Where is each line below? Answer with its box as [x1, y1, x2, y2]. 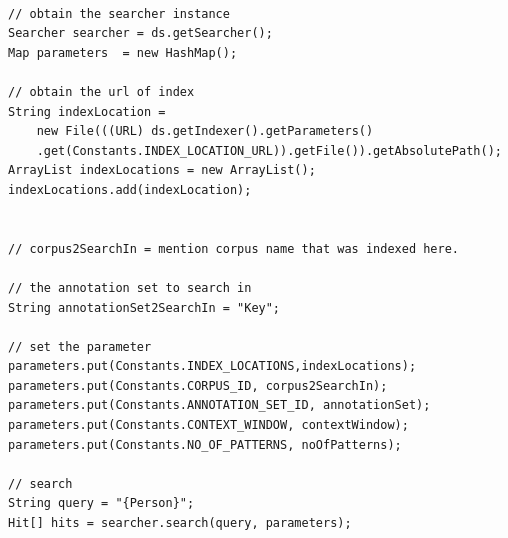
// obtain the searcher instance [8, 6, 230, 21]
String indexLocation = [8, 104, 166, 119]
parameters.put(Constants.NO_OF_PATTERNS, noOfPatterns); [8, 437, 402, 452]
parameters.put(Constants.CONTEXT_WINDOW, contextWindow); [8, 418, 409, 433]
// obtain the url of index [8, 84, 195, 99]
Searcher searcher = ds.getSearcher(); [8, 26, 273, 41]
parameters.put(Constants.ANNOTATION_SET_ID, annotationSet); [8, 398, 431, 413]
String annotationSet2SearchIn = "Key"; [8, 300, 281, 315]
